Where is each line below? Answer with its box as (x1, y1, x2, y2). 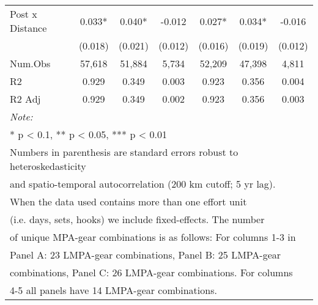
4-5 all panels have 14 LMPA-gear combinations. (10, 283, 217, 297)
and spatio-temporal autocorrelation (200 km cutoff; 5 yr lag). (10, 177, 276, 191)
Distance (10, 21, 47, 35)
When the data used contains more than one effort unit (10, 194, 247, 208)
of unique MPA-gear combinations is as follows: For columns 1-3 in (10, 230, 296, 244)
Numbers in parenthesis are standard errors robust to (10, 145, 239, 159)
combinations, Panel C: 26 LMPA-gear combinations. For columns (10, 265, 293, 279)
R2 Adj (10, 92, 41, 106)
